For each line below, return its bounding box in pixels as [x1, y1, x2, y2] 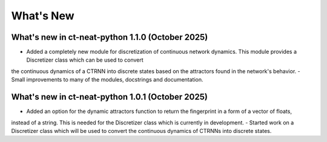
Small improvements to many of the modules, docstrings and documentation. [11, 76, 203, 83]
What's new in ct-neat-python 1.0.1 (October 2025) [11, 92, 208, 102]
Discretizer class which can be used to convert [26, 56, 144, 63]
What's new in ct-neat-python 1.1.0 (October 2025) [11, 32, 208, 42]
